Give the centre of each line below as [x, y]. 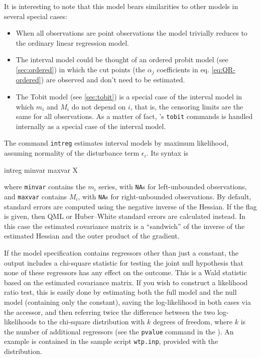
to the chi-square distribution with [92, 322]
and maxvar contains [36, 196]
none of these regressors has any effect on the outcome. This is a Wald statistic [125, 272]
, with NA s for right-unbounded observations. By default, [165, 196]
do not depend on [99, 106]
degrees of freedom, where [193, 322]
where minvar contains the [45, 187]
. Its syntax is [167, 153]
